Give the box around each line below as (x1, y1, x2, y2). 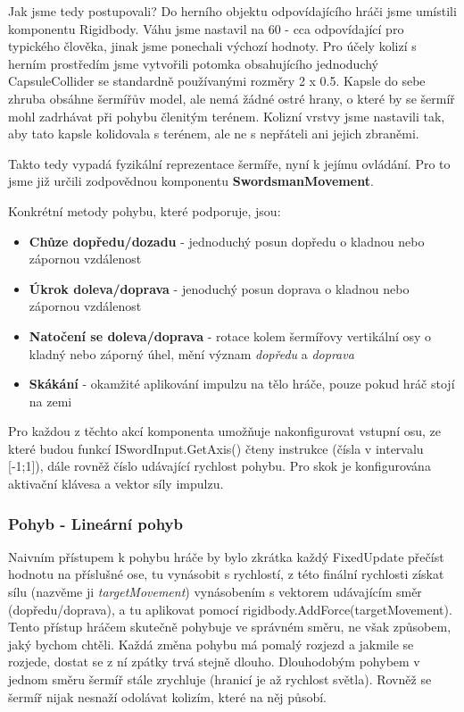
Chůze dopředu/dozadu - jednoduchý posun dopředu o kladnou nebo (29, 231, 425, 250)
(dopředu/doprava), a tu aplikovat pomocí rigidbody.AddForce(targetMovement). (8, 599, 452, 618)
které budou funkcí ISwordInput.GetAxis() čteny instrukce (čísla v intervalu (8, 439, 424, 457)
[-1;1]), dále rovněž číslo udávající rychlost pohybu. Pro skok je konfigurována (8, 457, 431, 475)
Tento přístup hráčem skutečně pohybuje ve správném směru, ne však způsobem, (8, 617, 452, 636)
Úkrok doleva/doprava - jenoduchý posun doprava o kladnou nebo (29, 279, 410, 297)
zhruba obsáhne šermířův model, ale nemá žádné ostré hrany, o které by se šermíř (8, 88, 455, 107)
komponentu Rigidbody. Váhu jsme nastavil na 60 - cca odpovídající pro (8, 19, 404, 38)
